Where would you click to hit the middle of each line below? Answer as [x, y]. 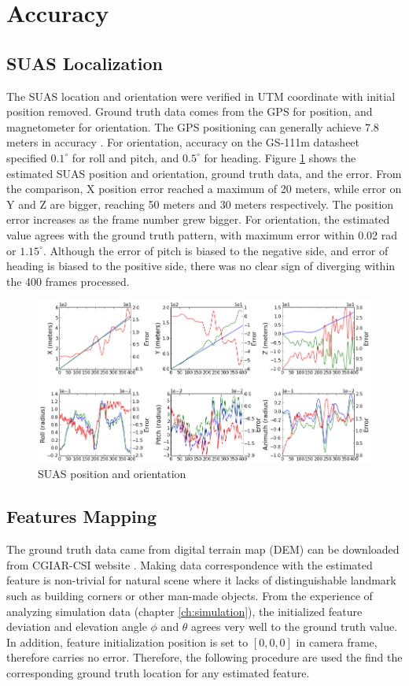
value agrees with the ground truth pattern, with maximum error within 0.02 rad [202, 234]
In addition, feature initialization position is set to [127, 642]
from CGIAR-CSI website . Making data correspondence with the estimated [190, 564]
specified [27, 157]
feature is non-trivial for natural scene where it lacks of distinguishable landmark [201, 580]
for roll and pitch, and [125, 157]
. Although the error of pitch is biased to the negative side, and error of [216, 250]
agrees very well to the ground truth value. [295, 627]
